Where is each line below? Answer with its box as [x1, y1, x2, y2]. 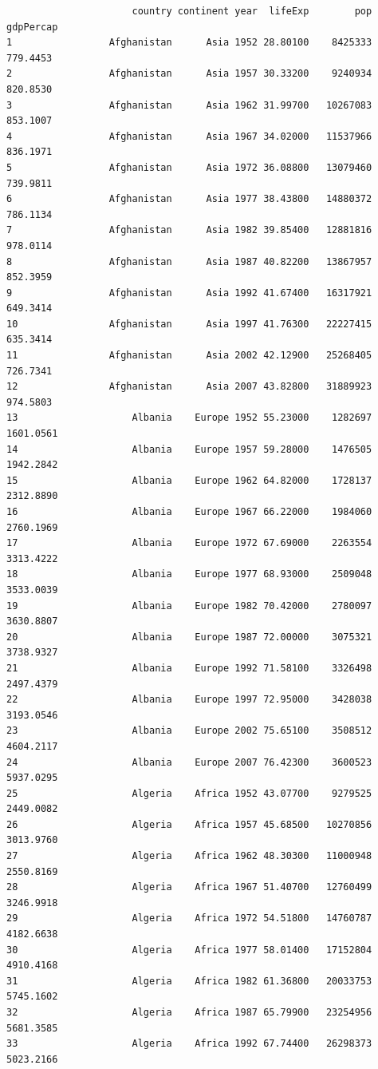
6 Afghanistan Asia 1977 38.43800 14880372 [6, 193, 372, 205]
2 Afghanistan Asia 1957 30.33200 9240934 [6, 68, 372, 80]
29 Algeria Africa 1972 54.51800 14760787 [6, 913, 372, 924]
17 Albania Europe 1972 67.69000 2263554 [6, 537, 372, 549]
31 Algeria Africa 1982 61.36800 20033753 [6, 975, 372, 987]
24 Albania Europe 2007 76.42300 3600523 [6, 756, 372, 768]
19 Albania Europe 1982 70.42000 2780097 [6, 600, 372, 612]
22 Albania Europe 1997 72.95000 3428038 [6, 694, 372, 706]
